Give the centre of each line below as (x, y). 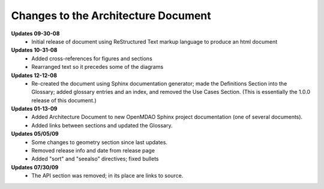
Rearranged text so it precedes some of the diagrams (97, 67)
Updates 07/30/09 (35, 167)
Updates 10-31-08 (34, 50)
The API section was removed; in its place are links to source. (107, 176)
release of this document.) (64, 100)
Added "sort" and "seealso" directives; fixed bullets (95, 159)
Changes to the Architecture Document (111, 16)
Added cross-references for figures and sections (92, 58)
